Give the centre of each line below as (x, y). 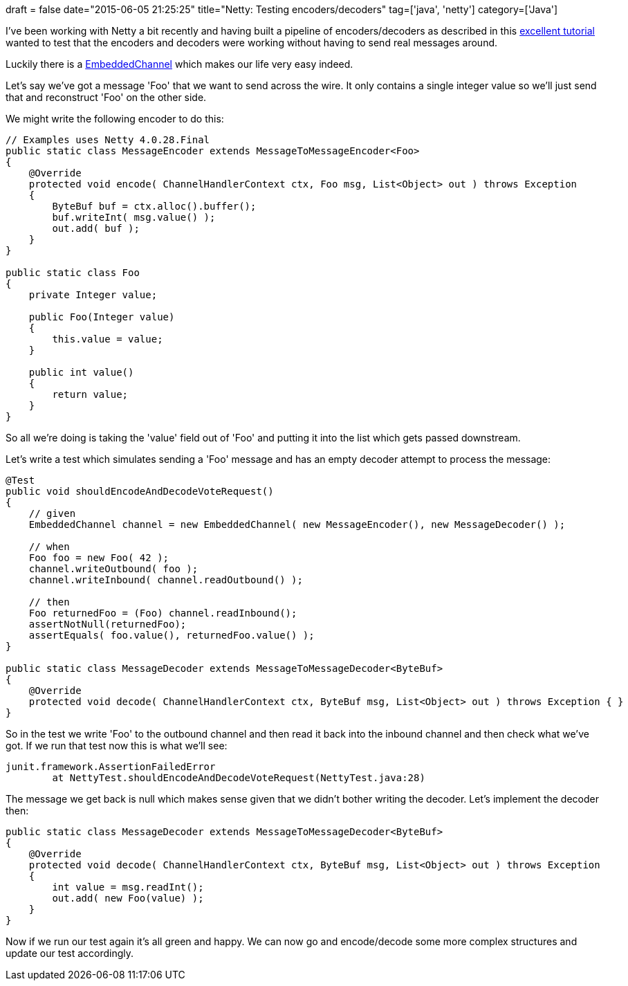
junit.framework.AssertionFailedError (111, 767)
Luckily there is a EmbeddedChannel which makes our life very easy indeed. (179, 64)
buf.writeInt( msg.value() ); (134, 217)
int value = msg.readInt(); (128, 887)
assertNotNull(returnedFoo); (108, 624)
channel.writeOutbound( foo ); (113, 569)
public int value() (81, 372)
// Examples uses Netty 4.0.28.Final (108, 140)
